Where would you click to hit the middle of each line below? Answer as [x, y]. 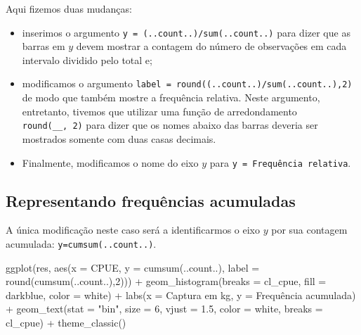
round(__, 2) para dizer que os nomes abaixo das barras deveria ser [170, 125]
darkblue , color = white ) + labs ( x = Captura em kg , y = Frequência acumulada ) [181, 295]
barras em [44, 46]
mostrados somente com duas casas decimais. [119, 138]
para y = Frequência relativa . [280, 162]
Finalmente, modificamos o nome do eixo [110, 162]
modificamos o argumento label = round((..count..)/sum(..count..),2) [187, 83]
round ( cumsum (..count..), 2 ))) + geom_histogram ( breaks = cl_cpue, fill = [166, 281]
